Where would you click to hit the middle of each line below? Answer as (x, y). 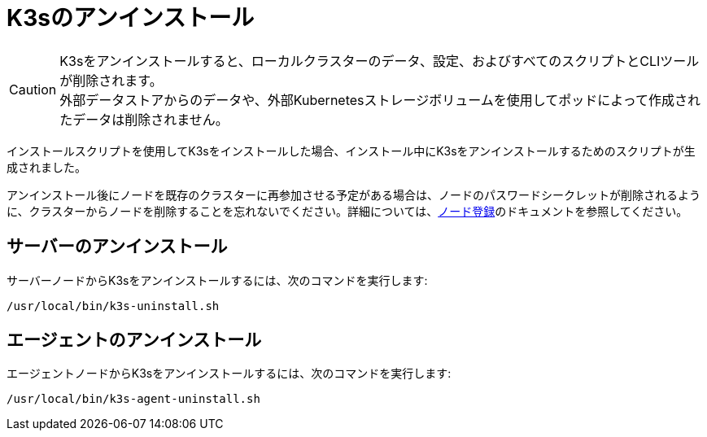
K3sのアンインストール (131, 18)
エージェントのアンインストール (134, 340)
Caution (33, 89)
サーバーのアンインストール (117, 247)
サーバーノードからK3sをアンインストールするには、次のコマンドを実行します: (217, 280)
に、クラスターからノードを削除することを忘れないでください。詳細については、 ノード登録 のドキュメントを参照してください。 (347, 211)
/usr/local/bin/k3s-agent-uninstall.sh (133, 399)
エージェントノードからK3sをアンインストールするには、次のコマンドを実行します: (229, 374)
